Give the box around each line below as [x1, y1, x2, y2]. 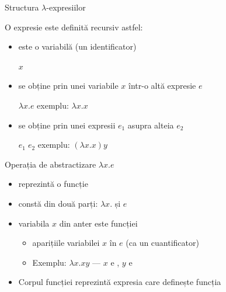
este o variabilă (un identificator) [18, 40, 137, 53]
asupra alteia [127, 119, 174, 131]
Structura [5, 1, 39, 13]
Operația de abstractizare [5, 158, 96, 170]
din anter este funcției [59, 217, 138, 229]
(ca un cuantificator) [126, 237, 199, 249]
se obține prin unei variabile [18, 79, 119, 92]
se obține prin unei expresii [18, 119, 116, 131]
